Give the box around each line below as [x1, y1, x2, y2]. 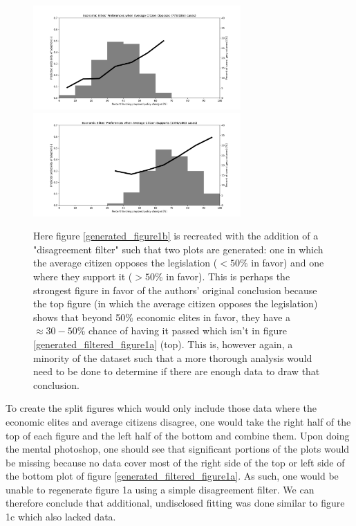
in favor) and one [251, 255, 324, 270]
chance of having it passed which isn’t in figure [88, 323, 287, 338]
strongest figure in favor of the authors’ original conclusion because [33, 282, 317, 297]
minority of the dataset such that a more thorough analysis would [33, 350, 312, 365]
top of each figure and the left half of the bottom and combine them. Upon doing [6, 428, 350, 442]
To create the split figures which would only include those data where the [6, 401, 317, 415]
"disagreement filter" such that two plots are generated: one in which [33, 242, 324, 256]
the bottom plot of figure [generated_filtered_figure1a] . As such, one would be [6, 469, 339, 483]
